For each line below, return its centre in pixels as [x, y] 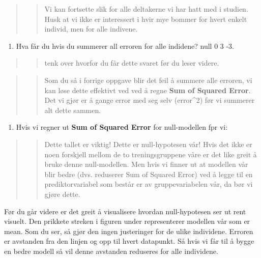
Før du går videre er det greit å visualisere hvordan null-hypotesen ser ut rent [125, 211]
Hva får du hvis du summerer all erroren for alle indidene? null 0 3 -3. [125, 46]
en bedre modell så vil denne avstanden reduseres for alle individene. [111, 251]
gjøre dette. [62, 194]
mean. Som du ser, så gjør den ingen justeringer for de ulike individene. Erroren [129, 231]
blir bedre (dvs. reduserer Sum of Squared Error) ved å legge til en [149, 174]
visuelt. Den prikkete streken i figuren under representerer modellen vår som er [127, 221]
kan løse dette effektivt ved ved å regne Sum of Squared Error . [148, 90]
